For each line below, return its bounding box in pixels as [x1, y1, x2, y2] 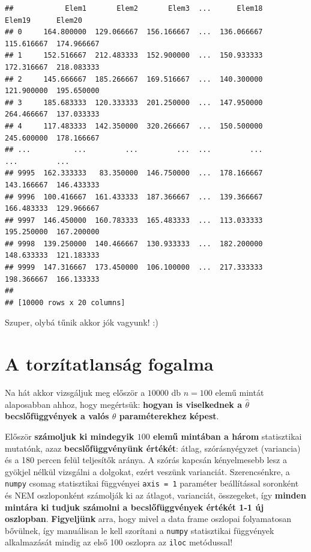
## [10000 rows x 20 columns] [5, 298, 125, 307]
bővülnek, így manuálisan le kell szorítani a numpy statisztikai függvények [5, 524, 274, 536]
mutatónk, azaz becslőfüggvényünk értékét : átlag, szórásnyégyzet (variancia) [5, 441, 301, 454]
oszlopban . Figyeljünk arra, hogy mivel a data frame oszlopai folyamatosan [5, 512, 291, 525]
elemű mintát [215, 386, 264, 399]
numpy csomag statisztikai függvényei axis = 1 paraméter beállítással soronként [5, 477, 299, 490]
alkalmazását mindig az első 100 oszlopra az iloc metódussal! [5, 536, 233, 548]
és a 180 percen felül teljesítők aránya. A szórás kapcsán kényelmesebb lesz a [5, 453, 287, 466]
